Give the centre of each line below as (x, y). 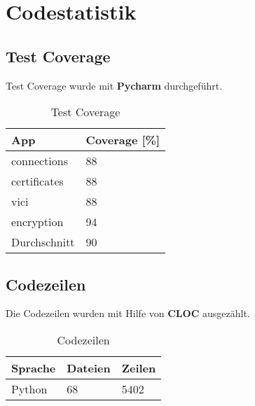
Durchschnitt (43, 242)
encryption (37, 222)
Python (29, 388)
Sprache (34, 367)
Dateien (89, 367)
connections (40, 161)
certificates (37, 181)
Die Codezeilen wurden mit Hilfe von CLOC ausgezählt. (128, 313)
